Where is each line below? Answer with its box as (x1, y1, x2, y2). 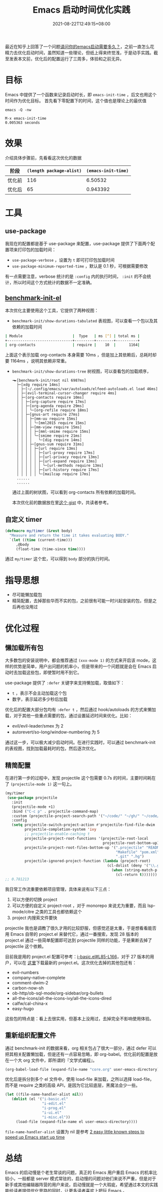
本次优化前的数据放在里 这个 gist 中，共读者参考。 (12, 499, 112, 506)
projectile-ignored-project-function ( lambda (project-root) (24, 859, 151, 864)
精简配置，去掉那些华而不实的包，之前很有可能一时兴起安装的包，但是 (12, 598, 153, 604)
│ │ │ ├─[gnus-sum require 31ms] (16, 442, 84, 447)
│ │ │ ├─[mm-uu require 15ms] (16, 416, 78, 421)
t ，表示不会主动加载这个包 (12, 690, 67, 696)
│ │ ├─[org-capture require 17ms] (16, 399, 86, 404)
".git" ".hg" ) (115, 854, 145, 859)
